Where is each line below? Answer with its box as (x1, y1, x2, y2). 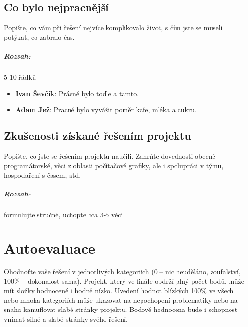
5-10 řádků (4, 71, 36, 82)
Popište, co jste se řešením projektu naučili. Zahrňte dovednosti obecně (4, 150, 215, 161)
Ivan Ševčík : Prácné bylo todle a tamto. (15, 88, 139, 98)
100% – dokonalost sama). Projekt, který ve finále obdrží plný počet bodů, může (4, 276, 244, 286)
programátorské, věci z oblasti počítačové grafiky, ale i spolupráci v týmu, (4, 160, 224, 170)
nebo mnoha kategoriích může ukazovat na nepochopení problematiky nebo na (4, 294, 238, 305)
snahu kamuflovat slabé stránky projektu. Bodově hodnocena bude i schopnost (4, 304, 238, 314)
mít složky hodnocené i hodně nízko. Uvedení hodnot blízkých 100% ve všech (4, 285, 234, 295)
